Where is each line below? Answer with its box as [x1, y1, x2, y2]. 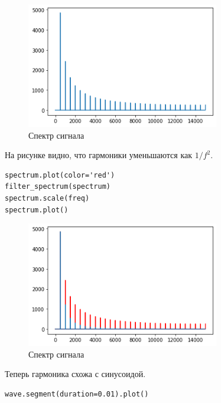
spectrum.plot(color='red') [5, 171, 115, 179]
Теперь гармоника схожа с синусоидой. [5, 368, 146, 380]
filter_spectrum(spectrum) [5, 182, 110, 191]
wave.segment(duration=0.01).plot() [5, 389, 149, 398]
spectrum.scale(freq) [5, 194, 90, 202]
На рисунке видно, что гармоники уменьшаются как [5, 149, 193, 161]
